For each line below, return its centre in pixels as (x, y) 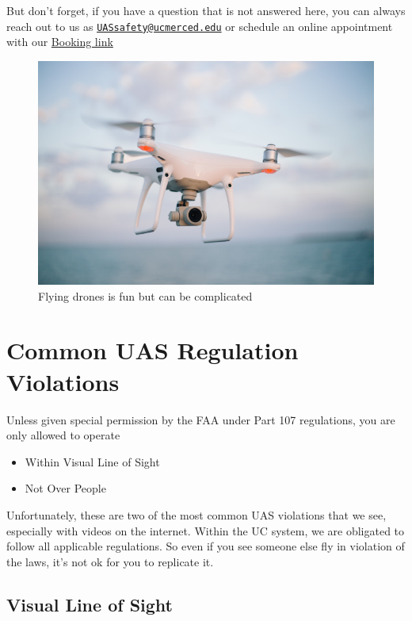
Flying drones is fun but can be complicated (145, 295)
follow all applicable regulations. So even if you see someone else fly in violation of (206, 546)
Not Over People (65, 488)
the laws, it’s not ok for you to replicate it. (110, 561)
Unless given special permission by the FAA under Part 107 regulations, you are (201, 419)
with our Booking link (60, 42)
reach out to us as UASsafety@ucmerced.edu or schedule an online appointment (200, 26)
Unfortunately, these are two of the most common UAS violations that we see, (196, 514)
